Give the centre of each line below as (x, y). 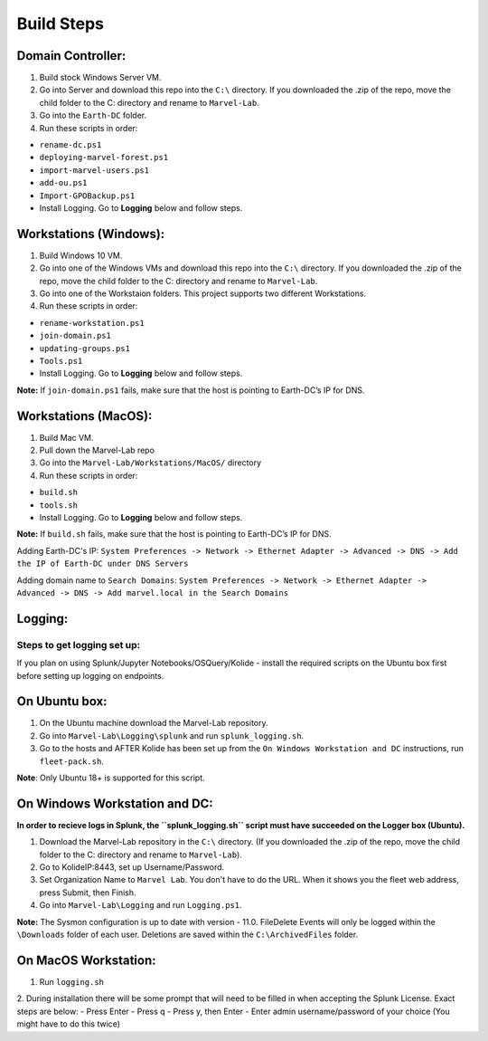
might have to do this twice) (69, 1024)
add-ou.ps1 (63, 183)
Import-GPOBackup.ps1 (87, 196)
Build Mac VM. (66, 437)
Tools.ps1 (61, 361)
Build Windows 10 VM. (81, 255)
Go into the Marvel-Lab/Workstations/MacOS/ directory (150, 463)
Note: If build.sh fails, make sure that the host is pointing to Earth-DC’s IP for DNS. (174, 534)
